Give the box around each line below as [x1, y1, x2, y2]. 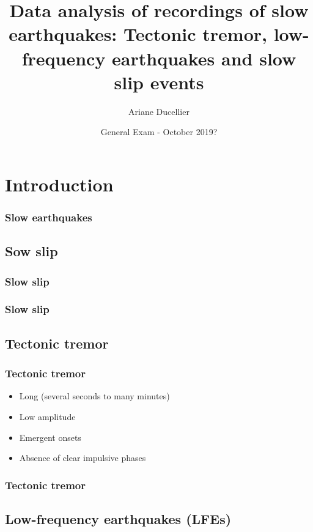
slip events [114, 69, 204, 94]
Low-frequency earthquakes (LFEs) [5, 509, 232, 528]
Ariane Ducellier [128, 105, 190, 117]
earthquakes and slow [112, 45, 296, 70]
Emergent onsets [19, 430, 81, 443]
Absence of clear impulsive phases [19, 451, 146, 464]
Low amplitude [19, 410, 76, 423]
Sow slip [5, 242, 58, 260]
